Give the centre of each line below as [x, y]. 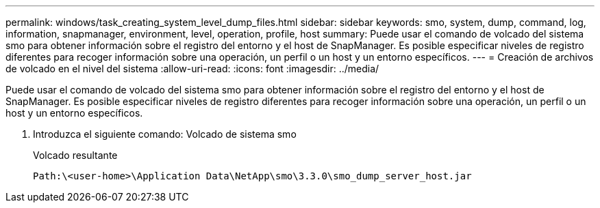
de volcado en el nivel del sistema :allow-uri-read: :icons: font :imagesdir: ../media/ [192, 69]
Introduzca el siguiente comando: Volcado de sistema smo [165, 134]
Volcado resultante [75, 155]
